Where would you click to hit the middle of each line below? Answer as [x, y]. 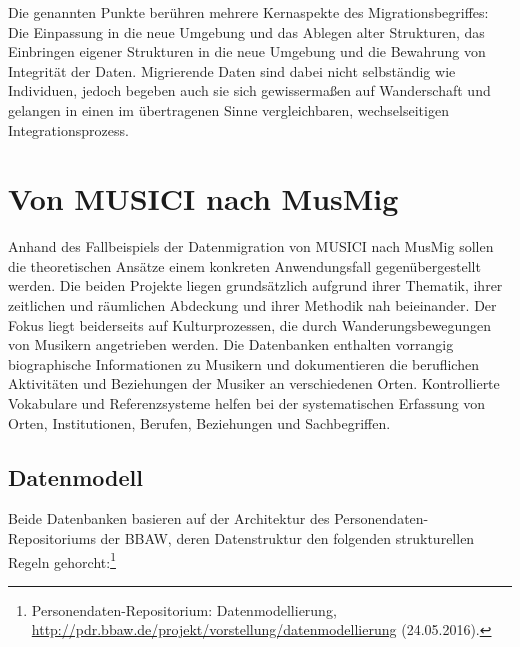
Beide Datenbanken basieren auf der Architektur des [169, 518]
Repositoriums [52, 538]
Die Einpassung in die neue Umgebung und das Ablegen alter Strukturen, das [246, 31]
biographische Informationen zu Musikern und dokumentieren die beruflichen [243, 363]
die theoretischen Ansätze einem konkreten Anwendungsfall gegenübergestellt [244, 265]
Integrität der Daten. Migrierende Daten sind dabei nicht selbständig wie [232, 70]
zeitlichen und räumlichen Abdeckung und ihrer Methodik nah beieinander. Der [252, 305]
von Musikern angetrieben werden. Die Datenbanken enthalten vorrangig [231, 344]
